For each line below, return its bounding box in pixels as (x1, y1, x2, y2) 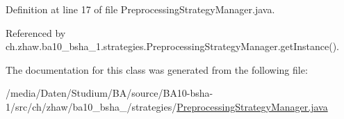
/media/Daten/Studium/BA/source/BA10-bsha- (6, 86, 213, 100)
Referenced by (6, 25, 66, 40)
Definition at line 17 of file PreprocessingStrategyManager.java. (6, 2, 275, 16)
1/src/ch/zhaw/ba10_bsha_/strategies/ (6, 99, 177, 113)
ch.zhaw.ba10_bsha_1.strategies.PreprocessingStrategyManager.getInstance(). (6, 39, 339, 54)
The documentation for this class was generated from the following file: (6, 62, 308, 77)
